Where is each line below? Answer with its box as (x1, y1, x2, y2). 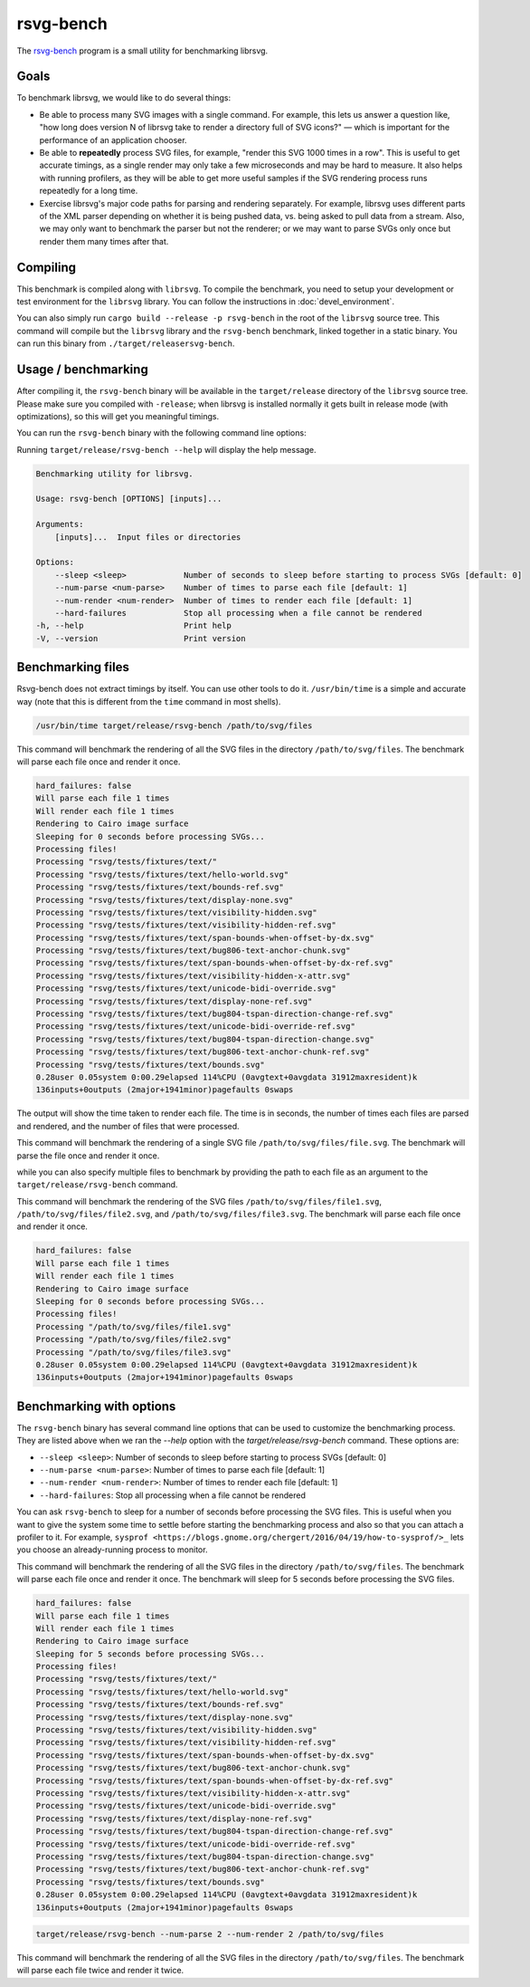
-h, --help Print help (35, 620, 232, 631)
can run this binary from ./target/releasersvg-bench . (16, 338, 235, 349)
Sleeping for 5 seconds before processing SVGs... (35, 1648, 266, 1659)
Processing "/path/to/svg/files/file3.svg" (35, 1347, 232, 1358)
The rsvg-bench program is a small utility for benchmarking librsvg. (16, 45, 269, 56)
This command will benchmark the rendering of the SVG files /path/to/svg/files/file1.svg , (16, 1195, 382, 1206)
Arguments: (35, 519, 84, 530)
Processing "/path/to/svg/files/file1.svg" (35, 1321, 232, 1331)
